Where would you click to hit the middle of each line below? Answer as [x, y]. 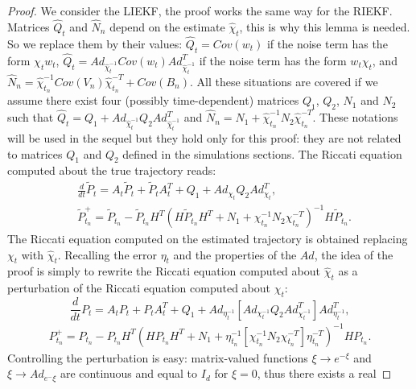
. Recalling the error [107, 254]
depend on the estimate [167, 26]
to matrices [35, 153]
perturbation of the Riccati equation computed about [139, 288]
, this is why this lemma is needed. [325, 26]
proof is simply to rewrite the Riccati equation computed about [164, 271]
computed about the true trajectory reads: [112, 170]
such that [31, 117]
